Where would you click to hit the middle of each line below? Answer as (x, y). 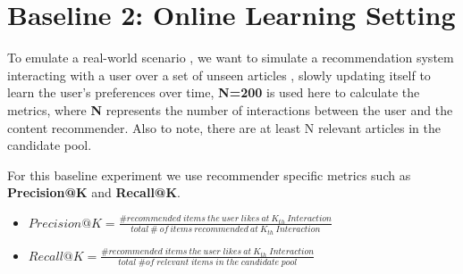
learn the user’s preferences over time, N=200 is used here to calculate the (214, 92)
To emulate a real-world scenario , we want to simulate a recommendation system (231, 58)
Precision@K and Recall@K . (94, 192)
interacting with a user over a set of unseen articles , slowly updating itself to (219, 75)
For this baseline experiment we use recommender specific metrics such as (209, 174)
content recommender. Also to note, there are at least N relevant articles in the (224, 127)
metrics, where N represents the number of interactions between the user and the (230, 109)
